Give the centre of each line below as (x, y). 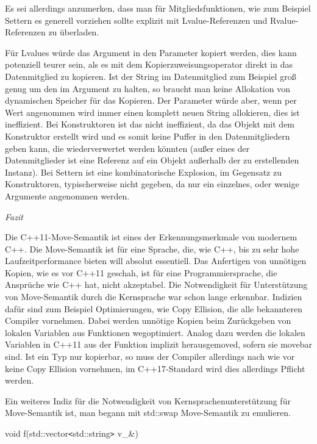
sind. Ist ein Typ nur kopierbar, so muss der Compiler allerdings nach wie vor (150, 356)
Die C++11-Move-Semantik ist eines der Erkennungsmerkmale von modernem (151, 237)
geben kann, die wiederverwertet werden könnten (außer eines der (127, 148)
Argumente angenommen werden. (67, 195)
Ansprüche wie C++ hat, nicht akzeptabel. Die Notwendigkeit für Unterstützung (156, 285)
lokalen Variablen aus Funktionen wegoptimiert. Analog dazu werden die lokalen (155, 332)
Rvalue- (284, 20)
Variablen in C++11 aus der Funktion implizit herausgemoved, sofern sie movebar (158, 344)
